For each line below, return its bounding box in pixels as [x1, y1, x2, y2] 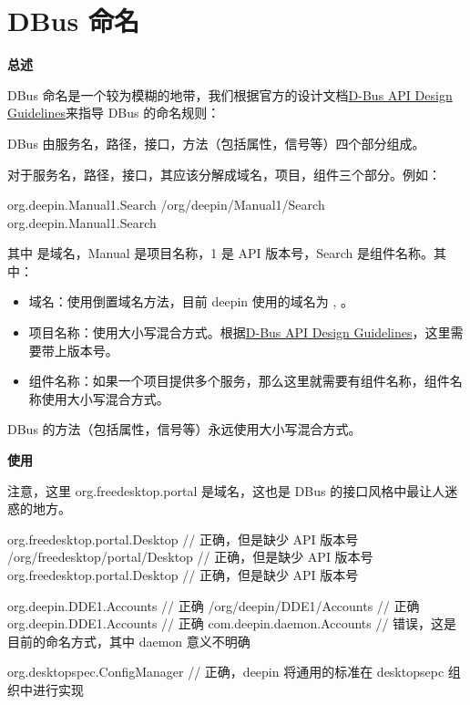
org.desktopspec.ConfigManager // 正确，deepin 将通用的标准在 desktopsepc [7, 662, 444, 681]
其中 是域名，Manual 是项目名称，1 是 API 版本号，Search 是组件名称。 [7, 244, 434, 263]
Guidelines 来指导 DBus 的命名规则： [7, 103, 220, 122]
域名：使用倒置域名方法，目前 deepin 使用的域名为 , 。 [28, 292, 354, 311]
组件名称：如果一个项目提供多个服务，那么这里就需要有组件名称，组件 [28, 371, 450, 390]
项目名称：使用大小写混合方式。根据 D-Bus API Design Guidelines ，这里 [28, 323, 451, 342]
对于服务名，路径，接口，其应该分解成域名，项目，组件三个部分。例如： [7, 164, 441, 183]
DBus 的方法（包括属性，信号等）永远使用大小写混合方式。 [7, 420, 362, 439]
